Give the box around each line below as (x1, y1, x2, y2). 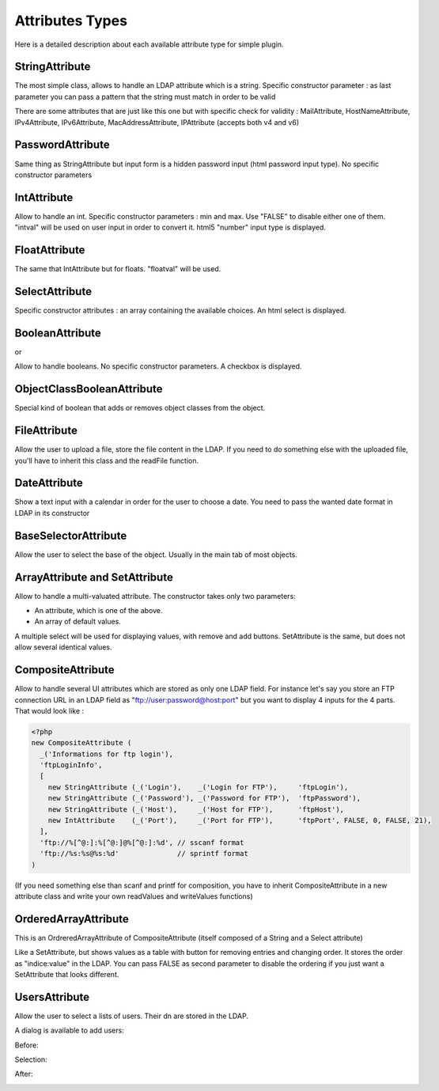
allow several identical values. (14, 642, 112, 652)
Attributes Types (14, 12, 128, 29)
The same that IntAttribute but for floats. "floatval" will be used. (14, 264, 221, 274)
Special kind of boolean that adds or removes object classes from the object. (14, 403, 266, 413)
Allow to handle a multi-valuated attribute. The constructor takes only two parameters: (14, 591, 296, 600)
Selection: (14, 1055, 47, 1064)
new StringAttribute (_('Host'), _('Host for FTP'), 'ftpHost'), (47, 805, 344, 814)
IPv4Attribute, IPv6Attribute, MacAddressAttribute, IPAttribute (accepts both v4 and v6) (14, 117, 300, 127)
